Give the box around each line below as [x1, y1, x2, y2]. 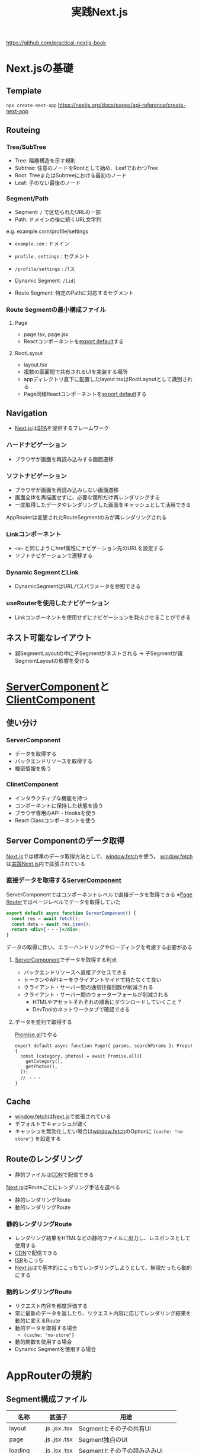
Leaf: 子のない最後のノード [14, 179, 81, 186]
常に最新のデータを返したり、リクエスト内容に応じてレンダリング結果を [14, 1310, 191, 1317]
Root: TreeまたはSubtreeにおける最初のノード [14, 171, 127, 178]
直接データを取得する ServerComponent [6, 876, 121, 884]
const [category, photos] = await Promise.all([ [20, 1053, 143, 1059]
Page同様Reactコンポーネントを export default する [23, 391, 147, 398]
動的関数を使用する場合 [14, 1338, 72, 1346]
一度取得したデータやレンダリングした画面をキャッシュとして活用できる [14, 501, 191, 508]
